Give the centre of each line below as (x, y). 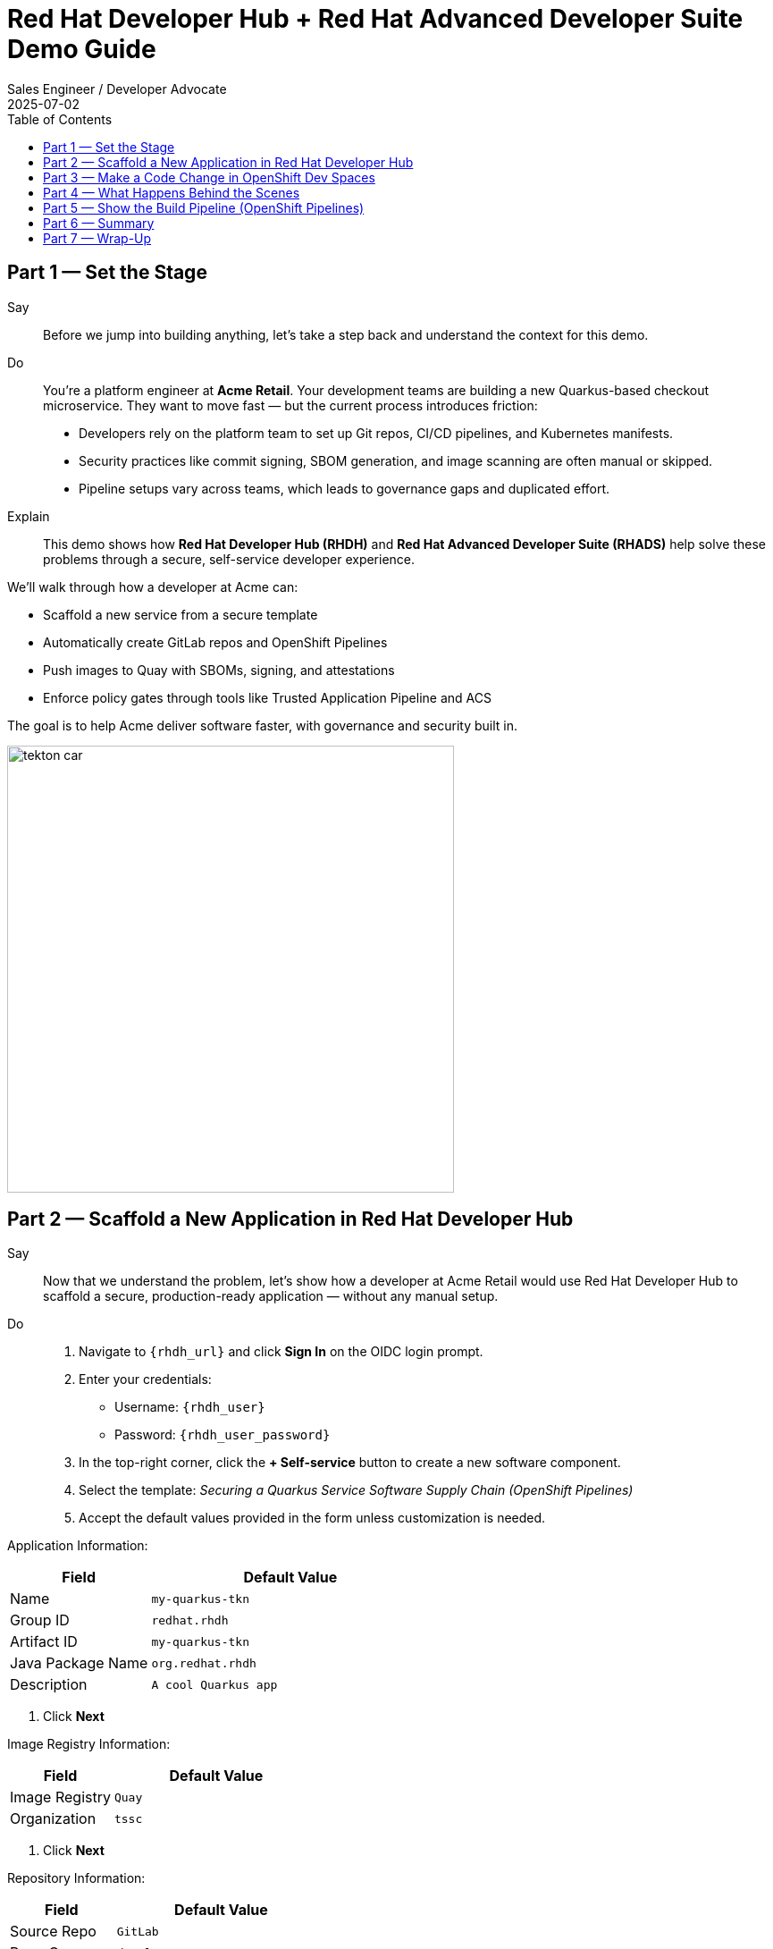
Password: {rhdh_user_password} (223, 1435)
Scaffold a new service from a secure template (181, 614)
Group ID (40, 1620)
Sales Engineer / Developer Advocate (117, 89)
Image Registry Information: (89, 1744)
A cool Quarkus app (214, 1684)
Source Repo (53, 1932)
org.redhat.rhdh (204, 1663)
